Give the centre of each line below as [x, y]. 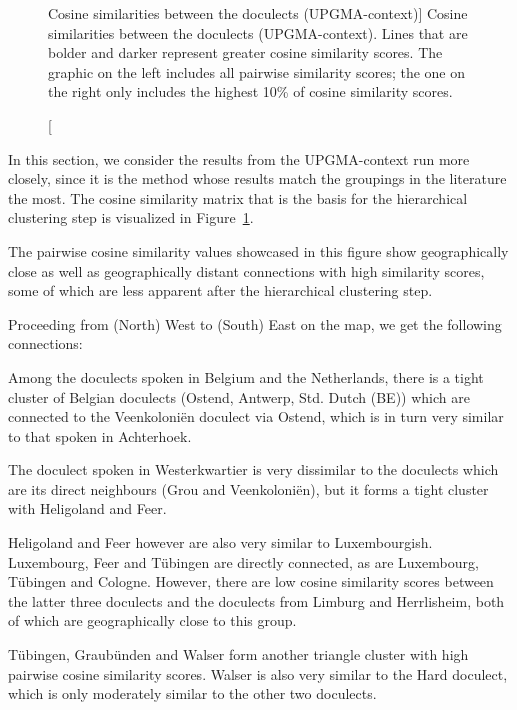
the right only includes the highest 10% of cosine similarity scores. [250, 91]
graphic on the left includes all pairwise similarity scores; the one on [257, 71]
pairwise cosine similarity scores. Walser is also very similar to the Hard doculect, [258, 673]
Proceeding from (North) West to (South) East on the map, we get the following [255, 323]
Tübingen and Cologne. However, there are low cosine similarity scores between [251, 581]
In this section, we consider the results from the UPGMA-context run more [239, 158]
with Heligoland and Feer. [87, 508]
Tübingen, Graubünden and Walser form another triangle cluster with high [238, 654]
